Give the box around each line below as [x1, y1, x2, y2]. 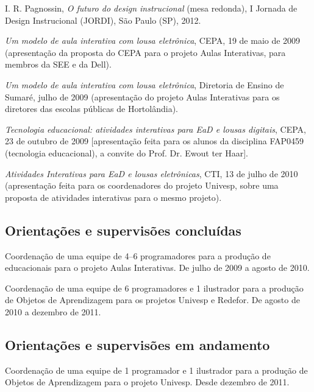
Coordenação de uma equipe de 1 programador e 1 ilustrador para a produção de [5, 363, 308, 376]
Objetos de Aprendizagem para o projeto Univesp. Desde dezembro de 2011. [5, 376, 290, 388]
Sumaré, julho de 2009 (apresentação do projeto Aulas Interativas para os [5, 90, 280, 103]
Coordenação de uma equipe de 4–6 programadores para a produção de [5, 249, 271, 262]
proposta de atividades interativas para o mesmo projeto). [5, 191, 222, 203]
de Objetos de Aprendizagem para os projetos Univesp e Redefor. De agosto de [5, 293, 300, 306]
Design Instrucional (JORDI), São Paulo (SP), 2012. [5, 13, 201, 26]
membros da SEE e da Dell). [5, 58, 112, 71]
